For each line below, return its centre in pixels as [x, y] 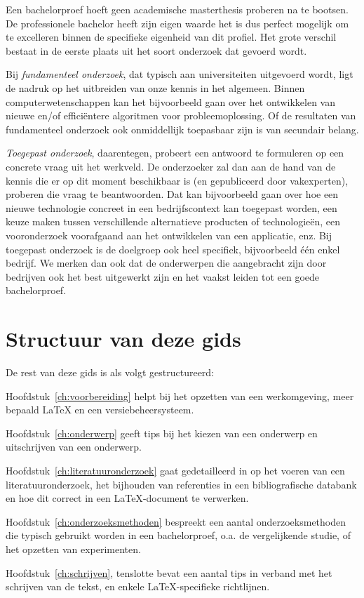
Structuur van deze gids [123, 339]
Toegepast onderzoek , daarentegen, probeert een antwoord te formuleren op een [175, 153]
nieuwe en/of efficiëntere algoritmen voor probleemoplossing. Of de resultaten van [181, 115]
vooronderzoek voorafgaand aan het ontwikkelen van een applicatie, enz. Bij [169, 235]
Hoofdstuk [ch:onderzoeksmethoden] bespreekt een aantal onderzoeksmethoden [176, 521]
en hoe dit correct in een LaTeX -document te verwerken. [127, 498]
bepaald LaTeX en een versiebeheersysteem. [100, 410]
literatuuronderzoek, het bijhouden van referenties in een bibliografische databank [181, 484]
